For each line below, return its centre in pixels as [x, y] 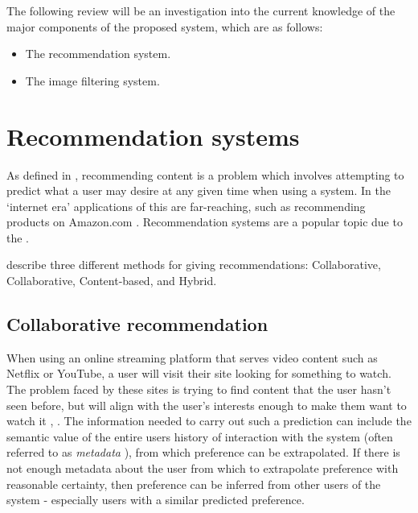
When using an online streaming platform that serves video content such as [192, 357]
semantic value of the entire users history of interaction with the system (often [200, 436]
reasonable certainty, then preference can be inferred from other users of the [194, 484]
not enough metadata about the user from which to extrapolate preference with [203, 468]
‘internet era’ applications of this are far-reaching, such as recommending [186, 206]
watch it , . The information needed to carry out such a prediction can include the [209, 421]
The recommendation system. [98, 54]
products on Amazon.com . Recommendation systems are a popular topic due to [205, 222]
